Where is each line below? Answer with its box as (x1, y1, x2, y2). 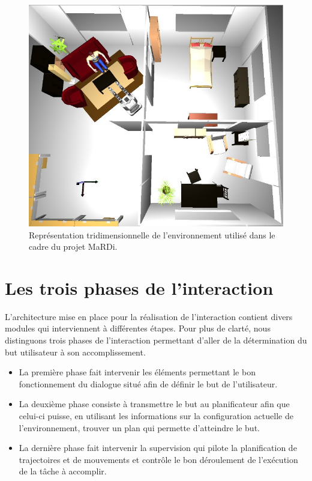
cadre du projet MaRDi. (29, 240, 118, 253)
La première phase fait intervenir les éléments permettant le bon (19, 366, 256, 378)
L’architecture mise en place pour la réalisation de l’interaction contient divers (5, 310, 293, 322)
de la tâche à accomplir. (19, 465, 107, 477)
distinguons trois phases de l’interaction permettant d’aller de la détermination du (5, 334, 307, 346)
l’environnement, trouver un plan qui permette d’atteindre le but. (19, 421, 260, 434)
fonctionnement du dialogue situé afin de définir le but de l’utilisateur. (19, 377, 278, 390)
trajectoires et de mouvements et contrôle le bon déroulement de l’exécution (19, 453, 298, 465)
